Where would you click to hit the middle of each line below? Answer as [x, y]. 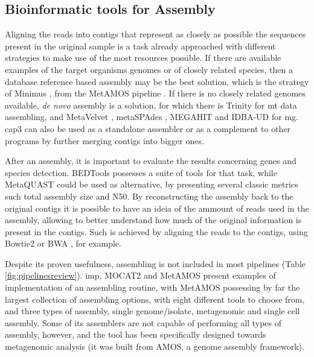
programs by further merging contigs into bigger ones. [104, 140]
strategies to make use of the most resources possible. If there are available [143, 58]
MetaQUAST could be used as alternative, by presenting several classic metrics [152, 184]
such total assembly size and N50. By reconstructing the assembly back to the [149, 196]
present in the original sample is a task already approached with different [140, 46]
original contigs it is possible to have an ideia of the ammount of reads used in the [157, 208]
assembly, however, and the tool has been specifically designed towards [136, 334]
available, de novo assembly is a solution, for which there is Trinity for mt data [151, 105]
